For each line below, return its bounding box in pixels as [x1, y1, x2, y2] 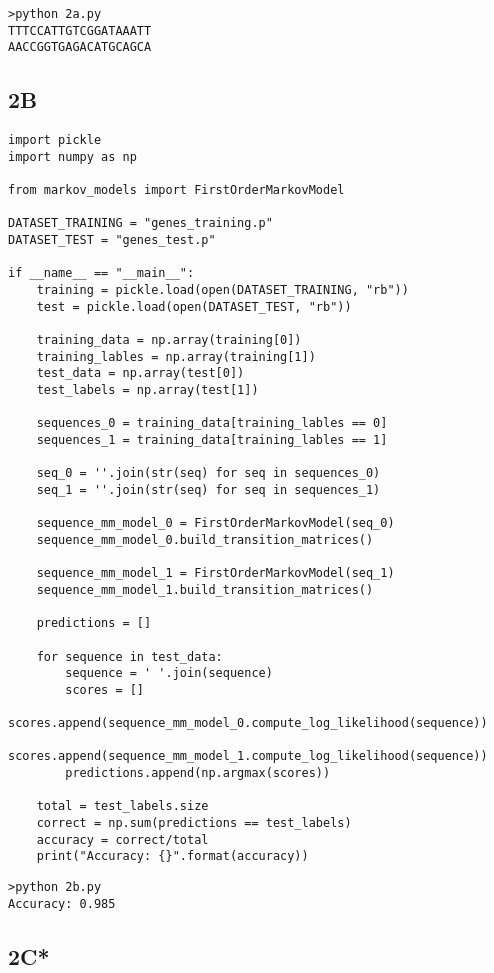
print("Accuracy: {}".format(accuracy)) [36, 849, 309, 864]
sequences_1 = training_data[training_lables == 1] [36, 432, 388, 447]
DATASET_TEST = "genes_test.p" [8, 233, 216, 248]
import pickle [8, 133, 102, 148]
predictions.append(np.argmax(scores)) [65, 766, 331, 781]
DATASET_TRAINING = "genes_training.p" [8, 216, 273, 231]
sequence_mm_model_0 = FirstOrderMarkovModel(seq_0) [36, 516, 395, 531]
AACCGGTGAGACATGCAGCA [8, 40, 152, 55]
